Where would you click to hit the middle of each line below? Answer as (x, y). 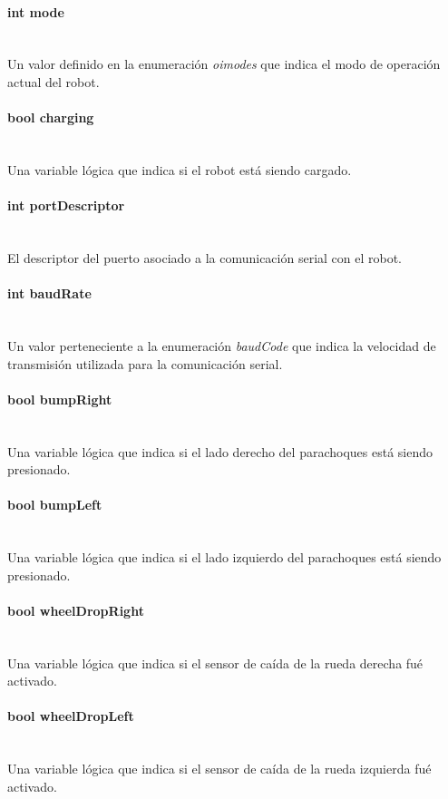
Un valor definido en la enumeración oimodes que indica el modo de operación (224, 64)
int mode (36, 11)
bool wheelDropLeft (71, 716)
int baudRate (49, 293)
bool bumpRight (60, 399)
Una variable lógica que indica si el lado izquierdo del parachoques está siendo (224, 557)
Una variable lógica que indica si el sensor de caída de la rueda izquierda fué (219, 769)
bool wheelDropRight (76, 610)
